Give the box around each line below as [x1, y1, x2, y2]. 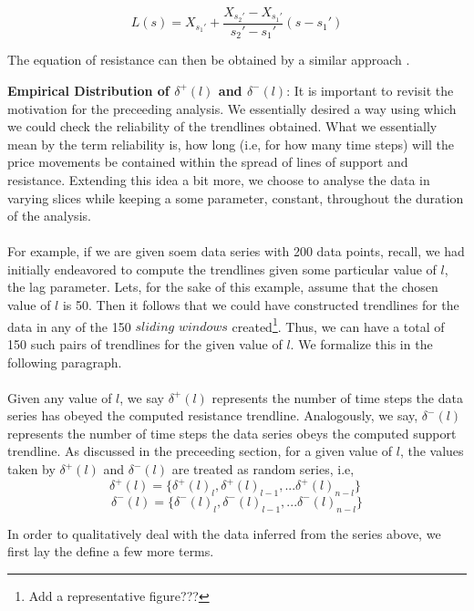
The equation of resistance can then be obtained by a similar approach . [7, 50, 410, 69]
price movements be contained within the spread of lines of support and [7, 152, 408, 171]
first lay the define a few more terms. [7, 542, 214, 561]
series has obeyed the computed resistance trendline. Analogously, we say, [7, 406, 418, 425]
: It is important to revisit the [286, 80, 454, 99]
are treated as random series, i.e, [171, 460, 355, 479]
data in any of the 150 [7, 316, 131, 336]
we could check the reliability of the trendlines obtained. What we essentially [7, 117, 438, 136]
